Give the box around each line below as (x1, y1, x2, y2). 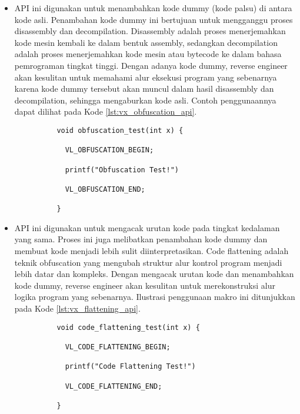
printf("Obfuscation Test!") (65, 165, 179, 174)
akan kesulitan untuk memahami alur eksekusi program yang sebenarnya (14, 71, 277, 83)
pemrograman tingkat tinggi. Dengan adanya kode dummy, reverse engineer (14, 59, 288, 71)
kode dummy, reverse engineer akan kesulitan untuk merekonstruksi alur (14, 279, 275, 291)
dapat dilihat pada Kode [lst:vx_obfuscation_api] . (14, 105, 197, 118)
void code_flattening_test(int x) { (56, 323, 200, 332)
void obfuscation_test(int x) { (56, 126, 184, 135)
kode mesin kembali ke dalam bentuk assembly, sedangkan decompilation (14, 36, 278, 48)
